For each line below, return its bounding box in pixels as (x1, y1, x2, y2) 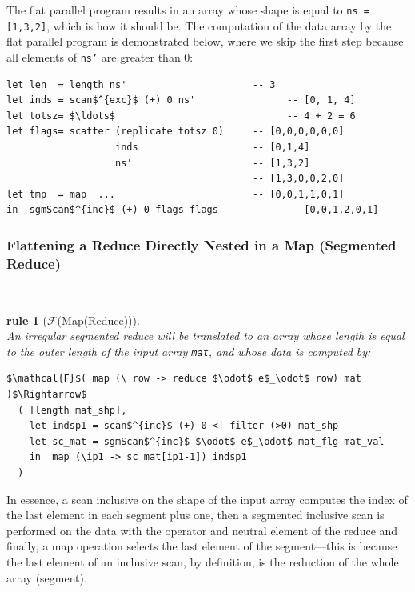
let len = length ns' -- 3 (6, 78, 276, 90)
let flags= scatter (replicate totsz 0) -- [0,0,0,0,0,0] (6, 126, 345, 138)
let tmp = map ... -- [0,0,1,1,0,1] (6, 188, 345, 200)
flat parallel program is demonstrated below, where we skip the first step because (6, 33, 404, 50)
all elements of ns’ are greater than (6, 48, 181, 65)
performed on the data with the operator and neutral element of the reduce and (6, 522, 398, 538)
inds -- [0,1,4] (115, 141, 310, 153)
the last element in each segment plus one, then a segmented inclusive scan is (6, 506, 385, 523)
